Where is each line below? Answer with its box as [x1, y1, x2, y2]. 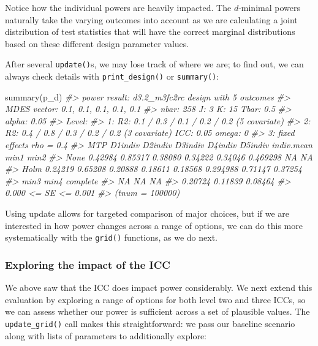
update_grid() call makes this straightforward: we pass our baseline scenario [5, 317, 295, 329]
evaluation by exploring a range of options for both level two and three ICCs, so [5, 293, 306, 306]
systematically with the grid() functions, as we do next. [5, 231, 218, 244]
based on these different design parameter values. [5, 37, 189, 50]
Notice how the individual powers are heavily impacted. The [5, 1, 232, 13]
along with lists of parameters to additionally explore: [5, 329, 206, 342]
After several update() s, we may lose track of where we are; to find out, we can [5, 58, 304, 70]
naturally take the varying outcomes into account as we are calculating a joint [5, 13, 298, 26]
